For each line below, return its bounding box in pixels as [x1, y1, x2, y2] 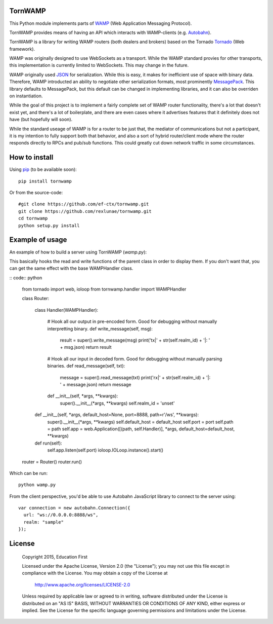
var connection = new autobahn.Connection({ [18, 505, 131, 511]
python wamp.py [18, 482, 56, 488]
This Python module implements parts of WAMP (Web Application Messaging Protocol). [9, 20, 192, 26]
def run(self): [34, 440, 63, 446]
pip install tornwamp [18, 178, 72, 184]
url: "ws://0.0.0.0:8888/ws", [23, 512, 99, 518]
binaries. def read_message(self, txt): [47, 363, 125, 369]
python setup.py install [18, 223, 80, 228]
